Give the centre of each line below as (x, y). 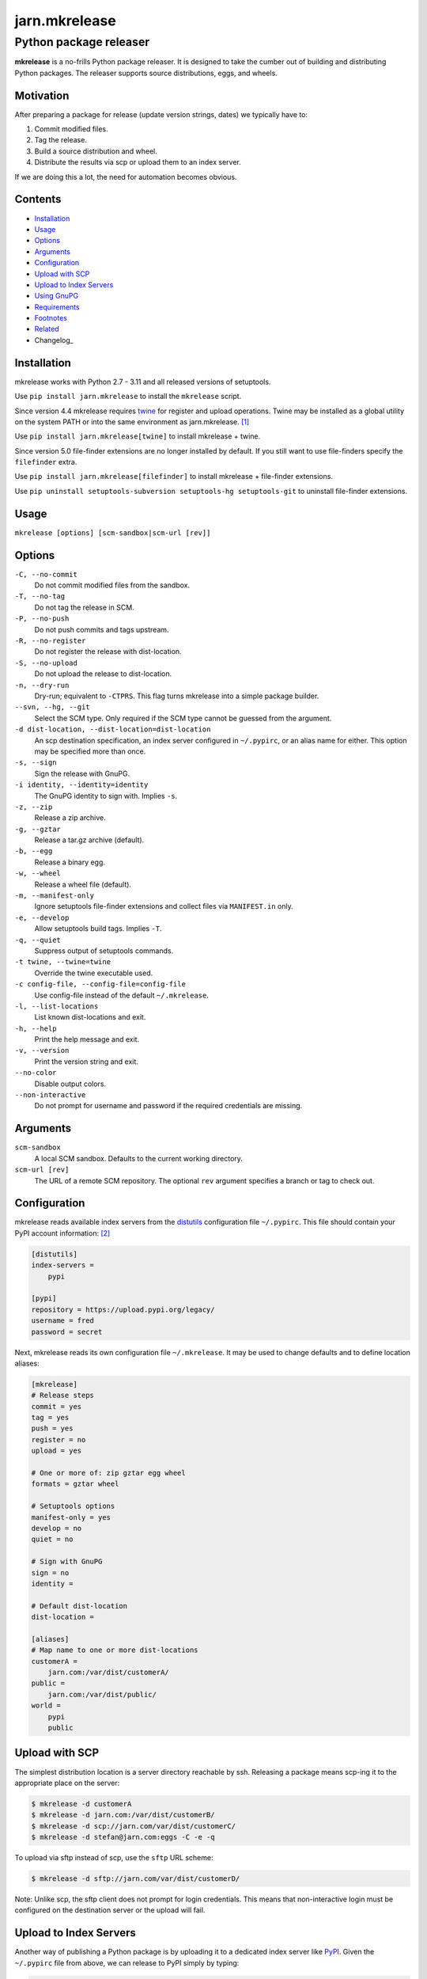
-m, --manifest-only (55, 896)
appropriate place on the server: (67, 1783)
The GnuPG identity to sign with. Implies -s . (106, 796)
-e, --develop (42, 917)
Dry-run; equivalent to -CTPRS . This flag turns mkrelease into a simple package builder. (177, 696)
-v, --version (42, 1050)
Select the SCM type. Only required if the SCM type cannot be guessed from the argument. (183, 718)
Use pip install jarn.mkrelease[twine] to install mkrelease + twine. (138, 436)
